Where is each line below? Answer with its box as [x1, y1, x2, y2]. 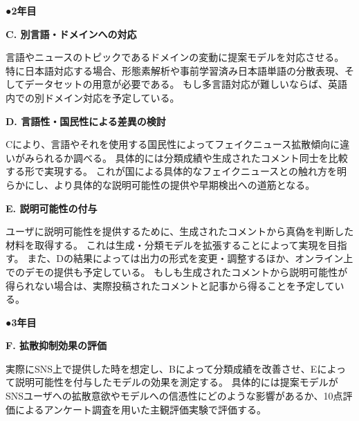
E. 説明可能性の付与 [6, 200, 98, 215]
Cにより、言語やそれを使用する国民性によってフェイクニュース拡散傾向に [6, 137, 340, 151]
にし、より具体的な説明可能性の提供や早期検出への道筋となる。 [24, 177, 315, 191]
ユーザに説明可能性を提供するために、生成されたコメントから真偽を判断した [6, 224, 354, 238]
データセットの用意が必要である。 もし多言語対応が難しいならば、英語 [24, 77, 348, 91]
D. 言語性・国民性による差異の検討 [6, 113, 166, 128]
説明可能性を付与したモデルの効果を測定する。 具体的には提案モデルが [15, 375, 338, 389]
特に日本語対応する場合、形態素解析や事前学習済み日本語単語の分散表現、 [6, 63, 344, 77]
